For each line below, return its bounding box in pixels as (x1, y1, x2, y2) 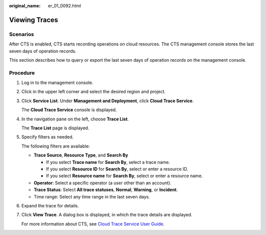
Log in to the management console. (21, 79, 94, 86)
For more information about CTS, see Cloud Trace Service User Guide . (21, 221, 165, 227)
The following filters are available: (21, 143, 90, 149)
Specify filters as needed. (21, 134, 74, 140)
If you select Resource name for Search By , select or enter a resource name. (46, 173, 203, 179)
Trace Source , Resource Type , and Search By (33, 152, 129, 158)
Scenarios (9, 31, 34, 38)
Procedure (9, 69, 35, 76)
